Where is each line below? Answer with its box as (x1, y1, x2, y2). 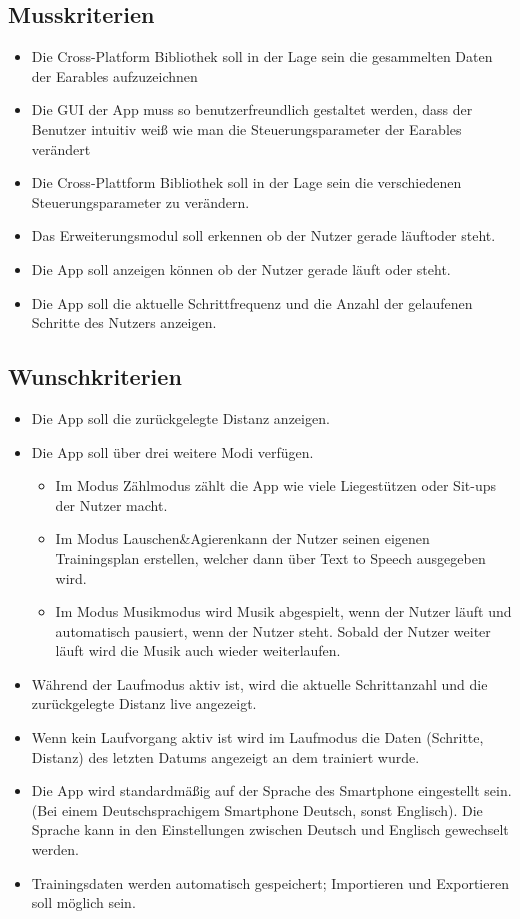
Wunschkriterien (8, 361, 182, 392)
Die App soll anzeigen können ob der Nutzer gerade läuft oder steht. (31, 258, 451, 279)
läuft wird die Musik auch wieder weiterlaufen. (55, 640, 341, 661)
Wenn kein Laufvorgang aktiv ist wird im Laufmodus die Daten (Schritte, (31, 727, 484, 748)
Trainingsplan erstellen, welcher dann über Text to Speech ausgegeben (55, 547, 486, 568)
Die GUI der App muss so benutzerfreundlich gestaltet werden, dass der (31, 99, 473, 120)
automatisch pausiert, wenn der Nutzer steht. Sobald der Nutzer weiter (55, 620, 491, 641)
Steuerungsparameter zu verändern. (31, 191, 250, 212)
